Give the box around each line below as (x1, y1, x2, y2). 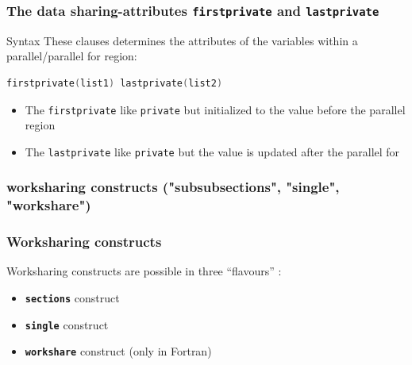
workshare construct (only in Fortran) (25, 343, 212, 359)
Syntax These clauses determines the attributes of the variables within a (6, 32, 358, 48)
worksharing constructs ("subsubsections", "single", (6, 177, 340, 197)
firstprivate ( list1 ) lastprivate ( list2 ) (6, 77, 223, 89)
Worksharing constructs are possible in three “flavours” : (6, 263, 282, 279)
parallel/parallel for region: (6, 48, 137, 64)
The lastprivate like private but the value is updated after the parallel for (25, 143, 400, 159)
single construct (25, 316, 109, 332)
